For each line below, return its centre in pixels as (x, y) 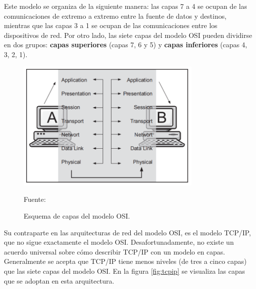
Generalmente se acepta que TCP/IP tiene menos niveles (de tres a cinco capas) (126, 261)
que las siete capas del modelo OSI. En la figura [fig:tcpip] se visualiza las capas (125, 271)
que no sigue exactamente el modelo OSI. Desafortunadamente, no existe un (119, 242)
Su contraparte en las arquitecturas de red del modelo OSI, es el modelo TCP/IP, (128, 232)
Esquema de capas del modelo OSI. (77, 216)
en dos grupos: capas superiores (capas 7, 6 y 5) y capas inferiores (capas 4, (126, 45)
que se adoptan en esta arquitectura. (59, 280)
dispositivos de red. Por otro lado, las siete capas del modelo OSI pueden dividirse (128, 35)
